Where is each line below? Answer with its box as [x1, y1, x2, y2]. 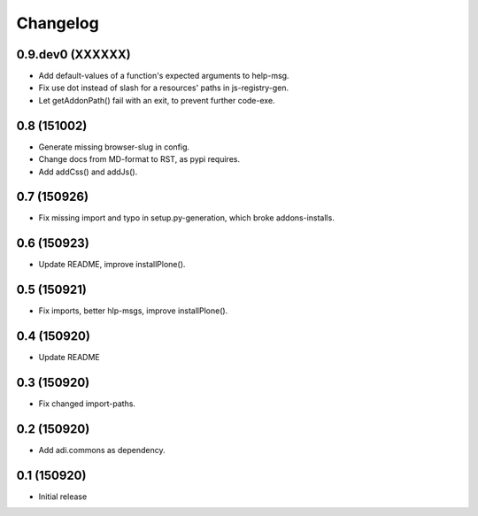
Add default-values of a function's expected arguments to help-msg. [38, 71, 289, 81]
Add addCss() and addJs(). [38, 166, 138, 177]
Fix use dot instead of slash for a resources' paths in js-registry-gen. [38, 82, 289, 93]
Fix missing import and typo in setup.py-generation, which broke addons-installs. [38, 212, 335, 223]
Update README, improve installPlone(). [38, 259, 186, 270]
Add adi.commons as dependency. [38, 444, 166, 455]
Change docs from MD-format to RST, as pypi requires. [38, 154, 241, 165]
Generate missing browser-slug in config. [38, 142, 190, 152]
